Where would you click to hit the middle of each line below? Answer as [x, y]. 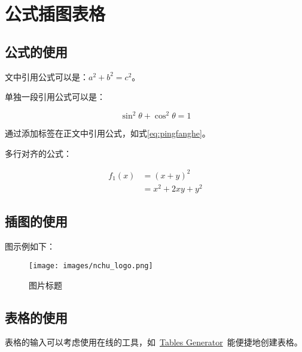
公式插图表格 [55, 13]
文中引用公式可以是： [47, 76]
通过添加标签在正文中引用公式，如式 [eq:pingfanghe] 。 [108, 133]
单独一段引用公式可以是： [55, 97]
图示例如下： [30, 246]
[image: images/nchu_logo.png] [91, 265]
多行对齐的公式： [38, 153]
